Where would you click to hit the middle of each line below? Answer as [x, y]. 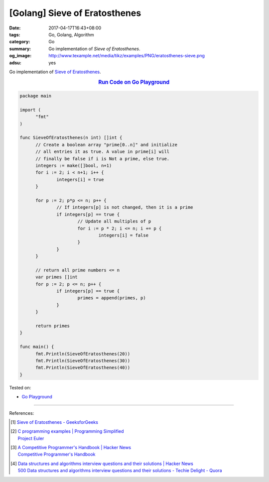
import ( [30, 110]
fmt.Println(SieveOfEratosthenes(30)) [83, 361]
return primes [53, 326]
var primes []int [57, 277]
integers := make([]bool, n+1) [74, 166]
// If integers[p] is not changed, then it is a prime [125, 207]
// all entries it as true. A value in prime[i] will [103, 152]
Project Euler [31, 438]
